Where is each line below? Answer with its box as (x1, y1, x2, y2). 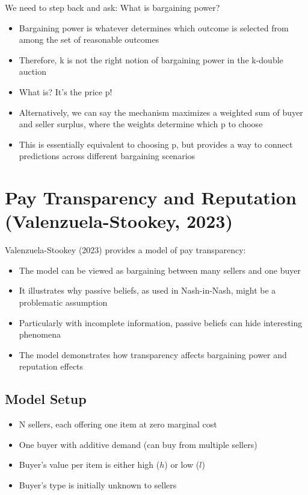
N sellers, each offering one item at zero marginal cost (19, 418, 217, 430)
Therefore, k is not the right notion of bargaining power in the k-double (19, 53, 283, 66)
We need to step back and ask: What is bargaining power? (5, 1, 220, 13)
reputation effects (19, 360, 84, 373)
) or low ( (164, 458, 200, 471)
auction (19, 65, 46, 78)
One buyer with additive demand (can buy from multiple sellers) (19, 438, 257, 450)
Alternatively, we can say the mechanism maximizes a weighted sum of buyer (19, 106, 303, 118)
